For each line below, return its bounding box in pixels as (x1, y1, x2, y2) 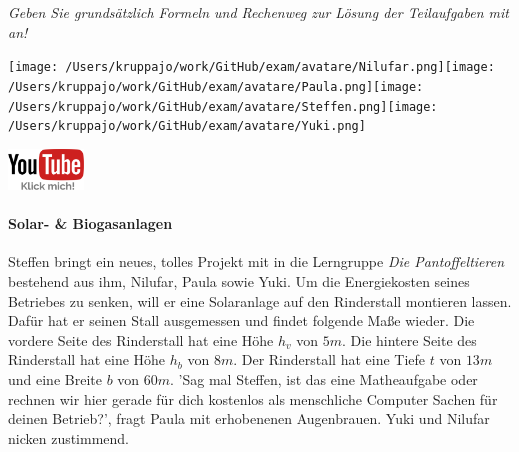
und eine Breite (8, 368, 102, 389)
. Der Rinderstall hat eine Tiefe (233, 349, 426, 370)
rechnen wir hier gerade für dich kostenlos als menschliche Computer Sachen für (8, 388, 498, 409)
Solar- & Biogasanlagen (8, 213, 173, 234)
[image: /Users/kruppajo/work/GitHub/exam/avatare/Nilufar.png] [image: (8, 60, 495, 75)
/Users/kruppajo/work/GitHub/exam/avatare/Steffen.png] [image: (8, 99, 438, 114)
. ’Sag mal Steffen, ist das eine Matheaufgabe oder (170, 368, 478, 389)
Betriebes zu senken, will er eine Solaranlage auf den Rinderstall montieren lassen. (8, 290, 512, 311)
